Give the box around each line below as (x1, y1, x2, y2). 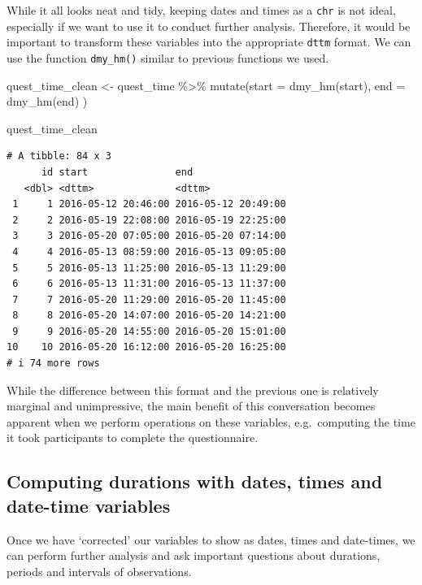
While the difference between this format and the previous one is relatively (7, 381, 379, 398)
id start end (41, 166, 194, 178)
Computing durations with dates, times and (7, 469, 383, 494)
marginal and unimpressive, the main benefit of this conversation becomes (7, 397, 376, 414)
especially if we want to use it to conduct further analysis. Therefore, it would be (7, 17, 411, 34)
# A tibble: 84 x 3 (7, 150, 111, 162)
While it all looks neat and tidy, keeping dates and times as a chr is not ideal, (7, 2, 396, 18)
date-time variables (7, 492, 171, 518)
